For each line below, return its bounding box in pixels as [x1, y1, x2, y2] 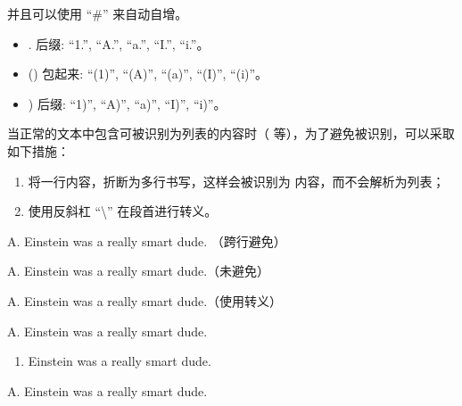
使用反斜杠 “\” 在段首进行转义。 [28, 202, 218, 220]
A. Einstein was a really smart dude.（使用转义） [7, 291, 283, 310]
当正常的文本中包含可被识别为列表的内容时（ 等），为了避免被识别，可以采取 [7, 124, 455, 143]
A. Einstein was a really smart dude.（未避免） [7, 261, 270, 280]
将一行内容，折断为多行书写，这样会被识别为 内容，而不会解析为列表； [28, 171, 445, 190]
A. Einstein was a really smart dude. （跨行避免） [7, 231, 286, 250]
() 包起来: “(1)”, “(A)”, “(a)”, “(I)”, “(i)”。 [28, 64, 268, 83]
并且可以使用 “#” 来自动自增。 [7, 4, 188, 22]
